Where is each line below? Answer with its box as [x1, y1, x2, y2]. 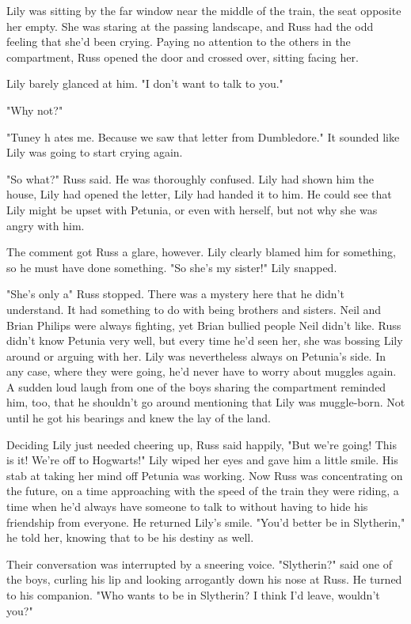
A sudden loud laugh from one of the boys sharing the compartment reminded [6, 378, 386, 395]
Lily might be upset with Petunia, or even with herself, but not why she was [6, 201, 378, 217]
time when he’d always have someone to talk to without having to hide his [6, 498, 368, 515]
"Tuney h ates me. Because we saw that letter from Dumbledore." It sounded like [6, 128, 400, 145]
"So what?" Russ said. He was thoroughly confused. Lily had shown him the [6, 170, 375, 187]
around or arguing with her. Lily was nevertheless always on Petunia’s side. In [6, 347, 386, 364]
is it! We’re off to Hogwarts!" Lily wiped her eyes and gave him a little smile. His [6, 452, 398, 468]
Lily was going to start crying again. [6, 144, 183, 161]
